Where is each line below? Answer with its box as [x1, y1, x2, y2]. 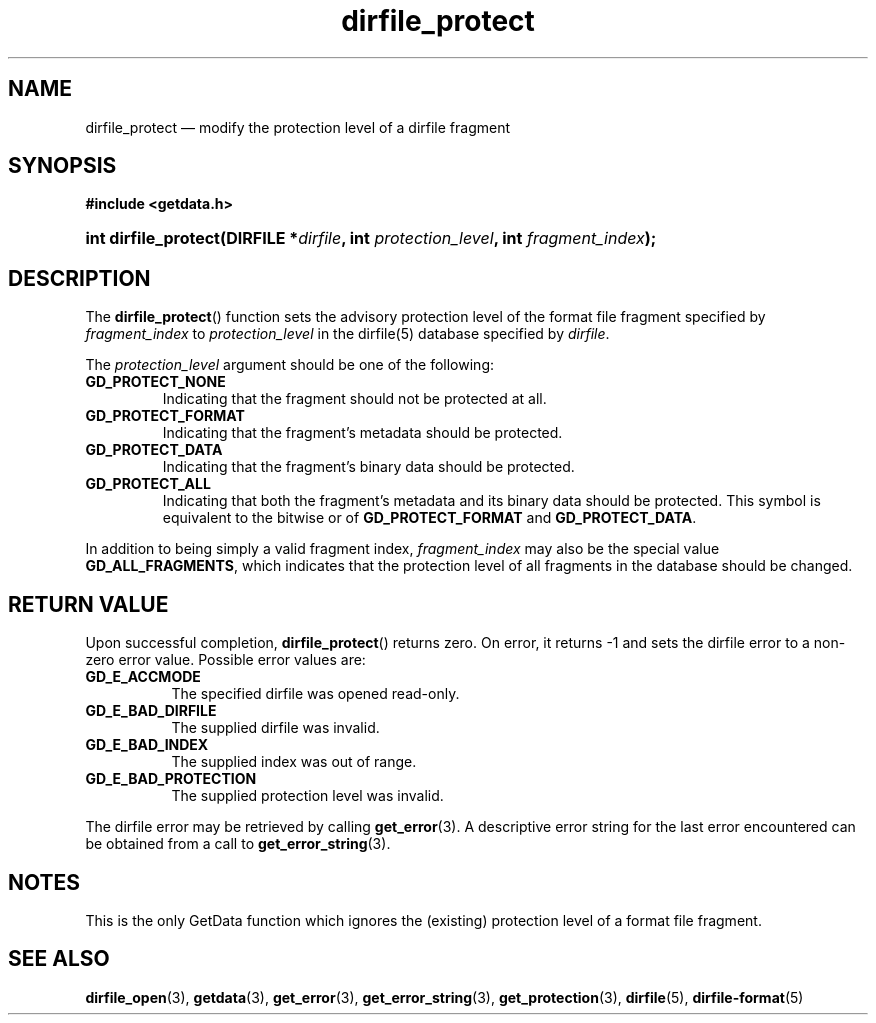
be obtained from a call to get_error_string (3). [85, 835, 391, 853]
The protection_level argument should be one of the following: [85, 356, 495, 374]
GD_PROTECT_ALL [85, 475, 211, 493]
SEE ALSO [8, 946, 110, 972]
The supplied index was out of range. [171, 753, 417, 771]
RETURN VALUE [8, 591, 169, 617]
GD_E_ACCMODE [85, 668, 201, 686]
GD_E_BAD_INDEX [85, 736, 209, 754]
